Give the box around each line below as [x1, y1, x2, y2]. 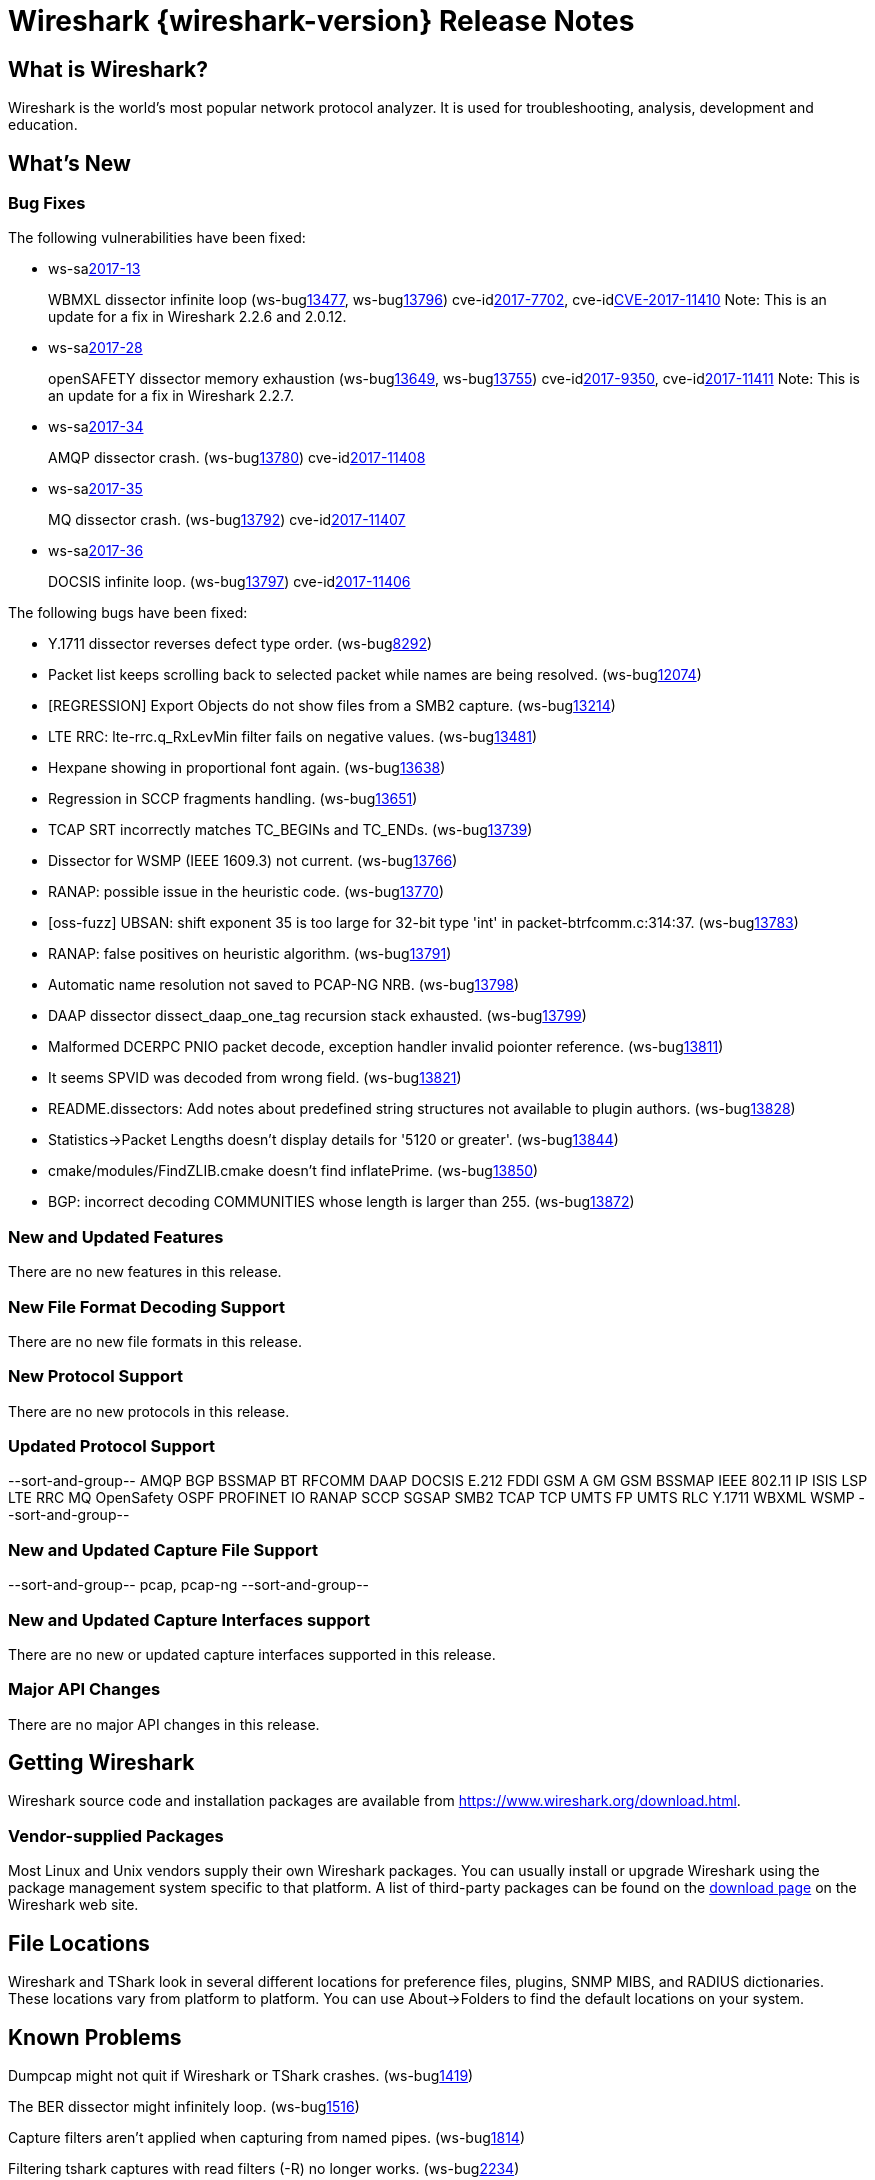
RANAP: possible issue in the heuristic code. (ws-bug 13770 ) [48, 883, 445, 901]
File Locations [8, 1930, 150, 1956]
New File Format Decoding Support [8, 1296, 285, 1317]
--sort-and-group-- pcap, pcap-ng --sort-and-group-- [8, 1576, 370, 1594]
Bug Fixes [8, 193, 86, 214]
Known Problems [8, 2024, 182, 2050]
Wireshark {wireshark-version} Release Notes [8, 4, 635, 38]
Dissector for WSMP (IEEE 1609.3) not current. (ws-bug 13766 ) [48, 852, 458, 870]
